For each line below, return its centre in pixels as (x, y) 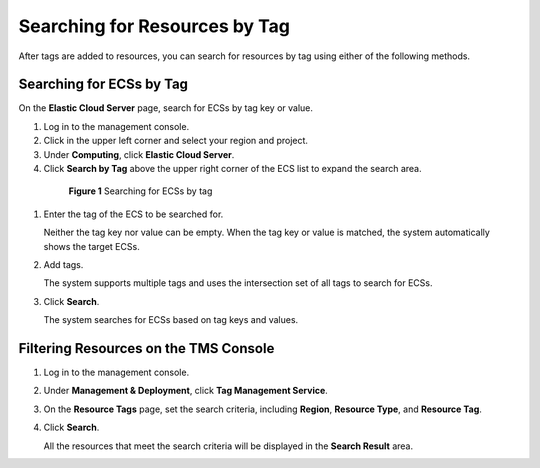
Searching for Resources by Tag (154, 26)
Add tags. (63, 264)
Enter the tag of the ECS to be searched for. (133, 214)
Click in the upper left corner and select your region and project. (176, 141)
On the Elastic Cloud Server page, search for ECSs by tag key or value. (166, 108)
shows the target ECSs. (91, 246)
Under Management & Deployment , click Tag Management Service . (186, 391)
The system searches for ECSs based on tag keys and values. (171, 320)
